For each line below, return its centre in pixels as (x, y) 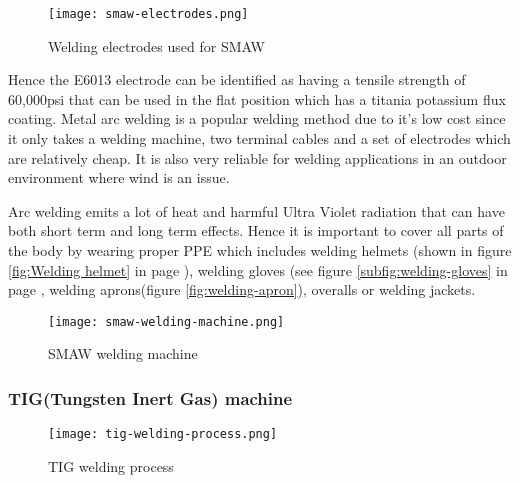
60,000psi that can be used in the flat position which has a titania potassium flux (257, 98)
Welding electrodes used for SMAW (156, 45)
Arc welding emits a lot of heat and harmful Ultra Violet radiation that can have (256, 210)
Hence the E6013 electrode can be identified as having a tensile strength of (237, 79)
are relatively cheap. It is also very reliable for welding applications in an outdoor (257, 157)
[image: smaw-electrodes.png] (148, 14)
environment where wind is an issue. (119, 177)
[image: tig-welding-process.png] (163, 434)
